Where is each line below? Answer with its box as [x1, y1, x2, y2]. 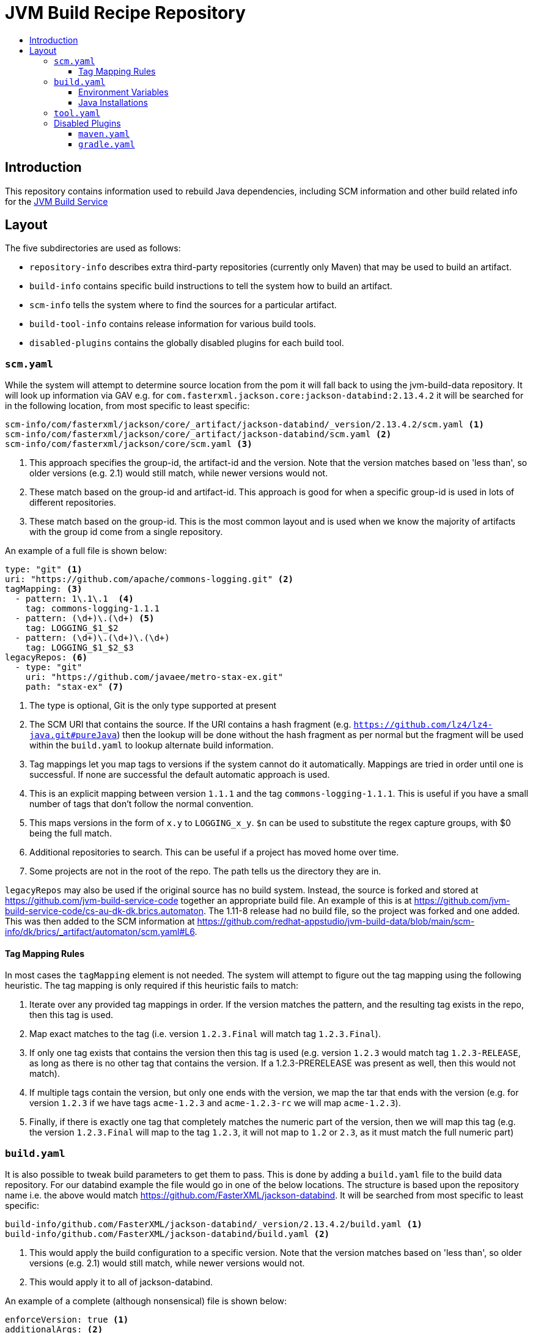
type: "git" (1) [5, 564, 83, 575]
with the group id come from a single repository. [29, 526, 223, 537]
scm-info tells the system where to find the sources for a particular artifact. [29, 300, 337, 311]
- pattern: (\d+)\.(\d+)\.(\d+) [15, 633, 170, 643]
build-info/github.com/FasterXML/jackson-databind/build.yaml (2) [5, 1229, 330, 1239]
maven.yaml [78, 128, 130, 139]
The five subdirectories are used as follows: [5, 243, 181, 254]
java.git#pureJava [29, 730, 117, 740]
